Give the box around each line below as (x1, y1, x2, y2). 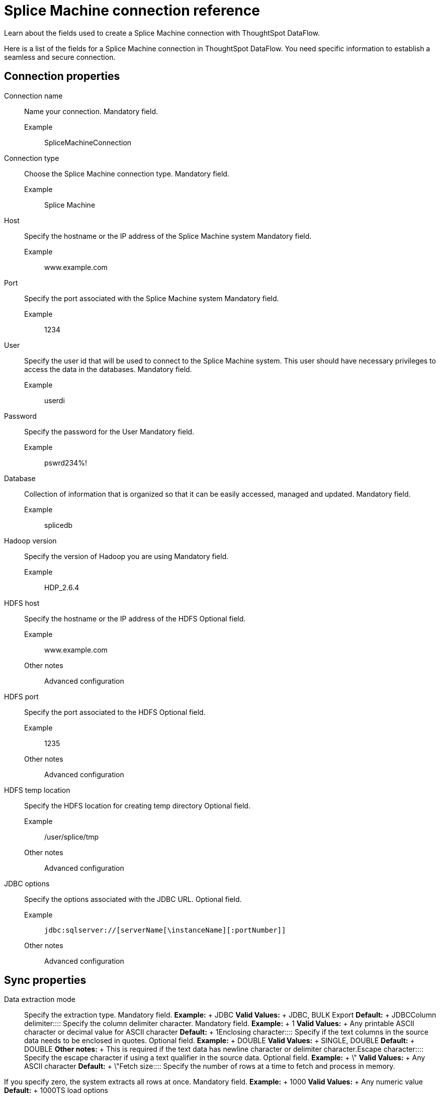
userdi (44, 396, 65, 405)
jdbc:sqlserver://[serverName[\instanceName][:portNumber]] (44, 926, 286, 934)
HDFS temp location (4, 785, 70, 794)
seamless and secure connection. (4, 52, 116, 61)
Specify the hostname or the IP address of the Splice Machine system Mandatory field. (24, 231, 312, 240)
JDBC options (4, 879, 50, 888)
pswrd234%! (44, 458, 87, 467)
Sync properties (4, 974, 86, 987)
